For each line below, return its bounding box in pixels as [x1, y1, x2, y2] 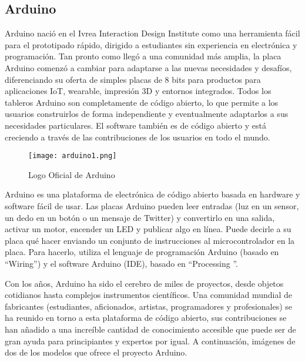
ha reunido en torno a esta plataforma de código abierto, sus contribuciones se [5, 311, 287, 324]
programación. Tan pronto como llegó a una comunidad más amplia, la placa [5, 50, 281, 62]
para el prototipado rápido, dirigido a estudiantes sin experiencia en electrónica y [5, 38, 297, 51]
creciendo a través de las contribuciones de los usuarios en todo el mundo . [5, 130, 270, 143]
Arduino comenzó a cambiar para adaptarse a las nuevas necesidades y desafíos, [5, 61, 292, 73]
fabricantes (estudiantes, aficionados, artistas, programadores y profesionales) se [5, 300, 293, 312]
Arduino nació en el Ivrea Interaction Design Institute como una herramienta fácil [5, 27, 300, 39]
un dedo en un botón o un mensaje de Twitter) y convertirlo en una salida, [5, 211, 275, 223]
